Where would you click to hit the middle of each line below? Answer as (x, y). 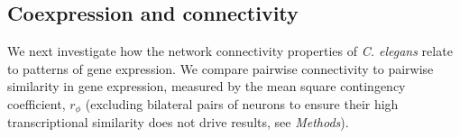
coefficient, (37, 103)
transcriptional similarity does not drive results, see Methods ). (178, 122)
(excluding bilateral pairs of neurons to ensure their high (242, 103)
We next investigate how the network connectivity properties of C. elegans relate (230, 51)
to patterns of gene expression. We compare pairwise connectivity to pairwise (221, 68)
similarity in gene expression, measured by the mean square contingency (207, 86)
